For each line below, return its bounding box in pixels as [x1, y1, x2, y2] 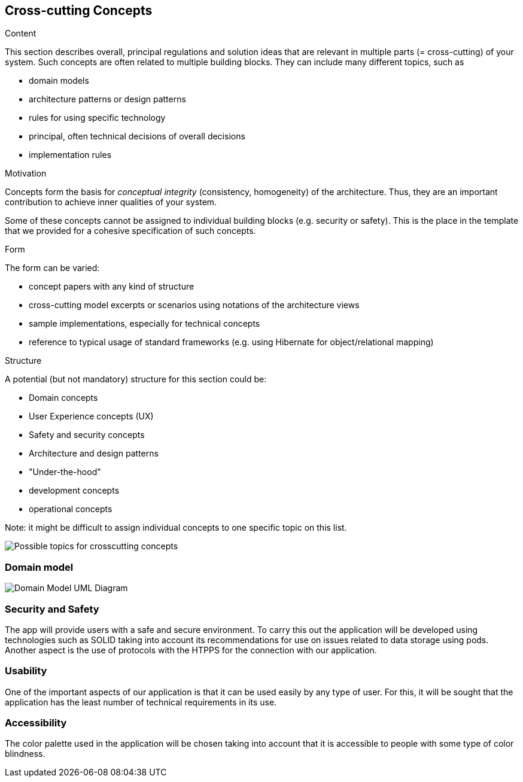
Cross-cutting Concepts [5, 3, 153, 18]
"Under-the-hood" [29, 467, 101, 477]
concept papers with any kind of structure [29, 281, 194, 292]
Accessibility [5, 717, 67, 729]
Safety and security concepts [29, 430, 145, 440]
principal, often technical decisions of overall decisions [29, 131, 245, 142]
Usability [5, 665, 47, 677]
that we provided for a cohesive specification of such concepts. [5, 226, 256, 236]
